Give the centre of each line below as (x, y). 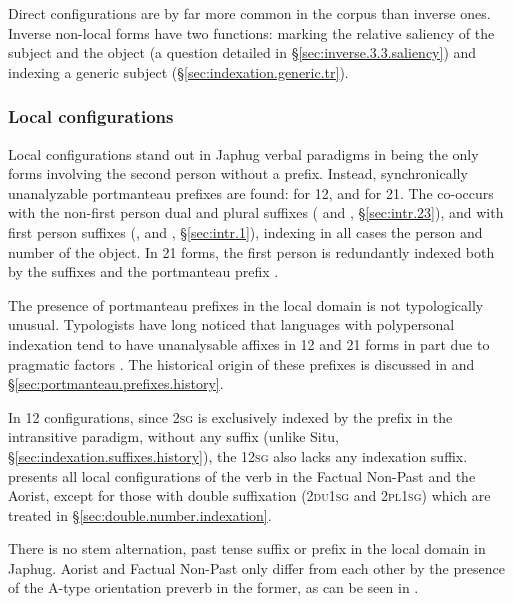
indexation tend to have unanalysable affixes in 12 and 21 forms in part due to (249, 343)
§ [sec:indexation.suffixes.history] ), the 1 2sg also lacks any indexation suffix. (238, 455)
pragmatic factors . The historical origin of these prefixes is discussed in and (241, 363)
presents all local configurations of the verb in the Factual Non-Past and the (242, 475)
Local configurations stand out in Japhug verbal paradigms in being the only (243, 153)
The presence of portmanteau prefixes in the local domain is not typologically (246, 304)
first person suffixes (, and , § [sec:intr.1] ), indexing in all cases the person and (245, 231)
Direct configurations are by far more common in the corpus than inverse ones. (249, 13)
